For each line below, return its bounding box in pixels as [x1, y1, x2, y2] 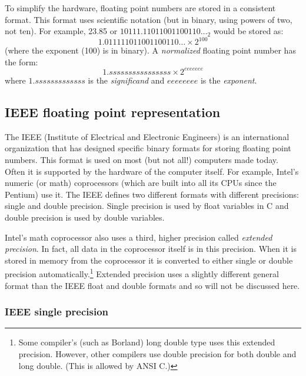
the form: [5, 55, 38, 68]
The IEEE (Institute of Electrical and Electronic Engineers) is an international [5, 130, 290, 142]
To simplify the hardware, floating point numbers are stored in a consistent [5, 2, 276, 14]
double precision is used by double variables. [5, 211, 165, 223]
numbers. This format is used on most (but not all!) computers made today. [5, 153, 278, 165]
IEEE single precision [5, 304, 109, 319]
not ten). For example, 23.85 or [5, 25, 118, 37]
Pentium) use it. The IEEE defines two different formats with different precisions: [5, 188, 299, 200]
